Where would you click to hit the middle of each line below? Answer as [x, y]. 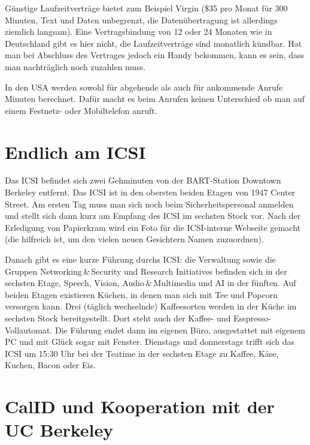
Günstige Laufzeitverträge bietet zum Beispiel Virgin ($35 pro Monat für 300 [146, 8]
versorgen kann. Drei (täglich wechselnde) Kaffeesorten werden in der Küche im [151, 306]
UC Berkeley [59, 430]
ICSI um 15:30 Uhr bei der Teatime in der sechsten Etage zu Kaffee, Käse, [142, 353]
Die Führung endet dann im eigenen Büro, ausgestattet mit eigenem [180, 330]
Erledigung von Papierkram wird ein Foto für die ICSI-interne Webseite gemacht [153, 227]
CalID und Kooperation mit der [140, 406]
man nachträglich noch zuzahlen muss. [75, 66]
